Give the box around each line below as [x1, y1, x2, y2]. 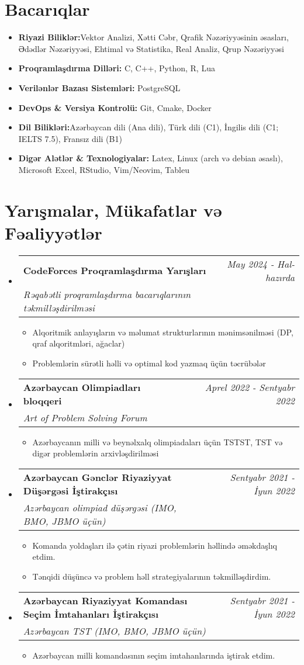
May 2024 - [227, 257, 274, 271]
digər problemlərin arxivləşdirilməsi [32, 447, 159, 459]
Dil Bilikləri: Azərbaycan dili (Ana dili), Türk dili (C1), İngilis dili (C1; [18, 121, 279, 133]
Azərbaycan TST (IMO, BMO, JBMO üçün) [23, 624, 206, 638]
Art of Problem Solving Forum [23, 410, 147, 424]
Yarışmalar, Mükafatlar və [5, 198, 222, 221]
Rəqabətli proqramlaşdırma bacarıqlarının [23, 287, 191, 301]
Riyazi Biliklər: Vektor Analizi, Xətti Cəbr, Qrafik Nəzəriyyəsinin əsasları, [18, 31, 289, 43]
